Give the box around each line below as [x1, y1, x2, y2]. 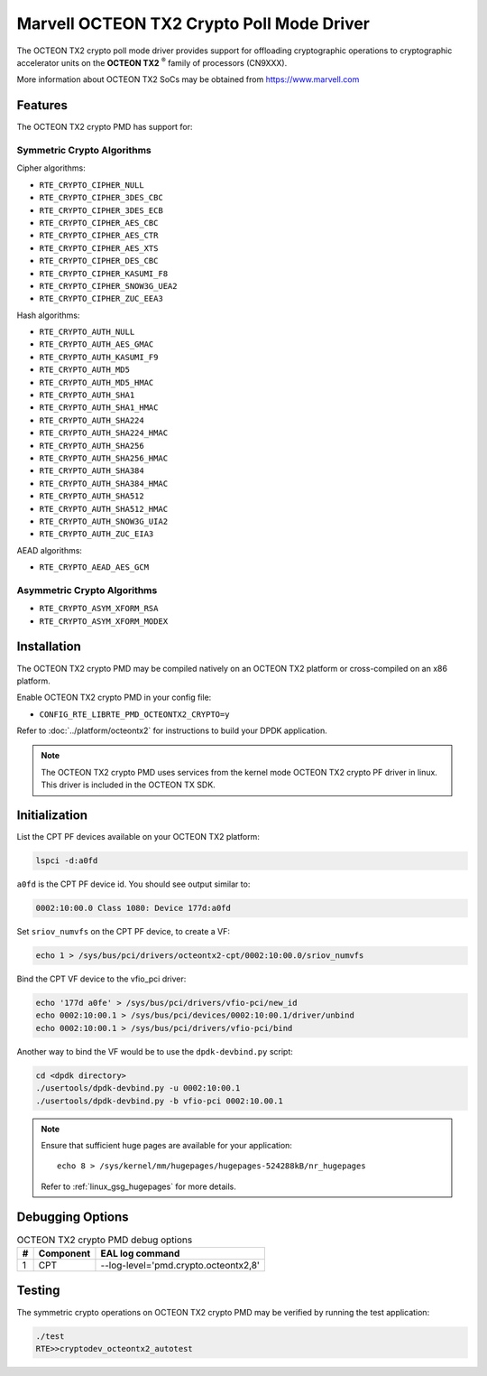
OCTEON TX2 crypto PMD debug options [16, 1233, 193, 1246]
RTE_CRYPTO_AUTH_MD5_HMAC [39, 377, 154, 387]
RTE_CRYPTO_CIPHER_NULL [39, 180, 144, 190]
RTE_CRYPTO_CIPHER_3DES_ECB [39, 205, 164, 216]
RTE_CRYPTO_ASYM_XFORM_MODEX [39, 616, 169, 627]
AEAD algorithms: [16, 544, 83, 555]
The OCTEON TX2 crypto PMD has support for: [16, 122, 193, 133]
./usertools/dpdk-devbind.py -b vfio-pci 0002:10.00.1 [35, 1095, 283, 1106]
